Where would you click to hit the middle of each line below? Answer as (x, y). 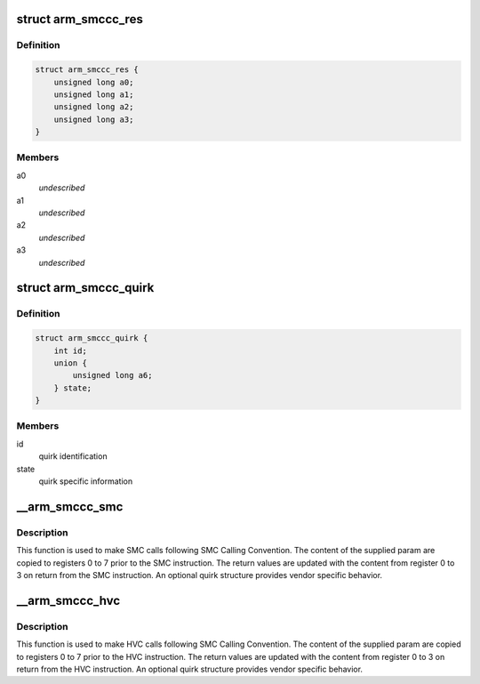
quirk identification (73, 456)
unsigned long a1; (94, 94)
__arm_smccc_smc (70, 507)
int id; (71, 350)
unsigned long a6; (112, 375)
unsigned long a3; (94, 119)
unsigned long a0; (94, 82)
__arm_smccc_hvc (68, 600)
